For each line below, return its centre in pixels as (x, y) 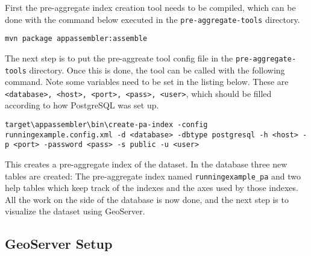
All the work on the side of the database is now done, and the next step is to (147, 199)
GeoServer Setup (59, 244)
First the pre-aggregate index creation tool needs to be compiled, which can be (150, 7)
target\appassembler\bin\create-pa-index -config (106, 125)
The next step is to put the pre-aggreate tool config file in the (119, 58)
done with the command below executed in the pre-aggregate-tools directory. (152, 19)
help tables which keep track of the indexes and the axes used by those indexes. (152, 188)
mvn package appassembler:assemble (76, 39)
